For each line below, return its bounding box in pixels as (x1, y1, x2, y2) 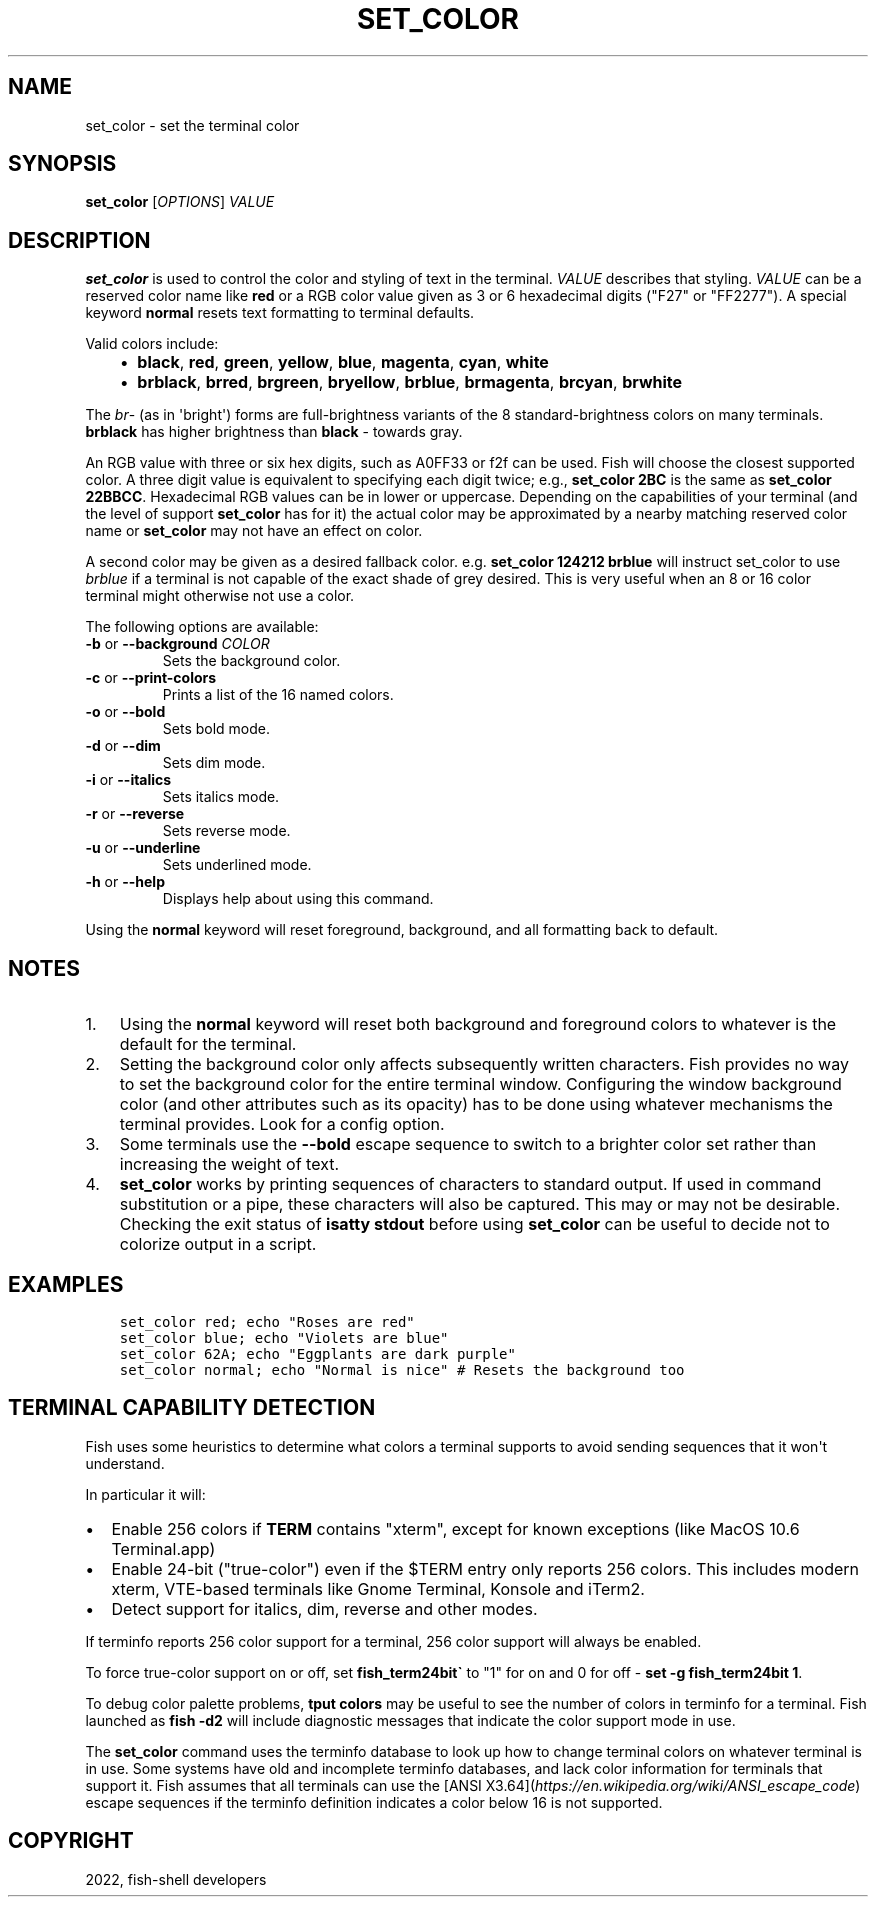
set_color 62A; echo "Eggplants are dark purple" (119, 1345, 516, 1362)
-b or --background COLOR (85, 635, 270, 653)
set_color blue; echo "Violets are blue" (119, 1329, 449, 1346)
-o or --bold (85, 703, 166, 721)
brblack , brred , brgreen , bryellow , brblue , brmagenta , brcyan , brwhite (137, 372, 683, 393)
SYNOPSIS (8, 151, 117, 177)
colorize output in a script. (119, 1234, 317, 1255)
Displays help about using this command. (162, 890, 434, 908)
